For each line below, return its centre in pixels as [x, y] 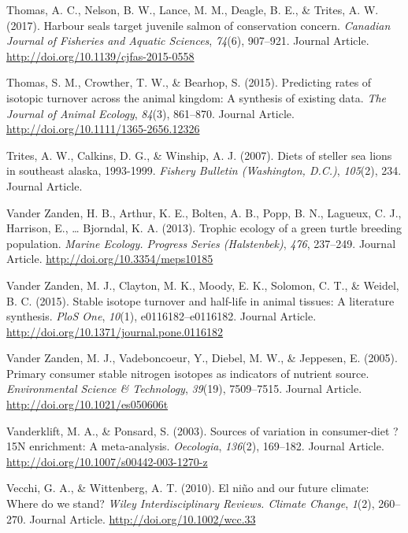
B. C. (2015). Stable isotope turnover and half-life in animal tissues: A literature [200, 300]
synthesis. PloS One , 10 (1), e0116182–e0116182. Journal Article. [161, 316]
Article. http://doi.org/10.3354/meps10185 [110, 259]
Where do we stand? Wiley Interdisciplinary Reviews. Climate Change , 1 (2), [191, 503]
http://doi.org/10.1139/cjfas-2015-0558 [100, 56]
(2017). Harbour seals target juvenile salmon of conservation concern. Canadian [198, 25]
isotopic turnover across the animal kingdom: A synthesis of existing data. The [196, 97]
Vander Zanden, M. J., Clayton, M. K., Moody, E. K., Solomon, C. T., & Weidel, [203, 285]
